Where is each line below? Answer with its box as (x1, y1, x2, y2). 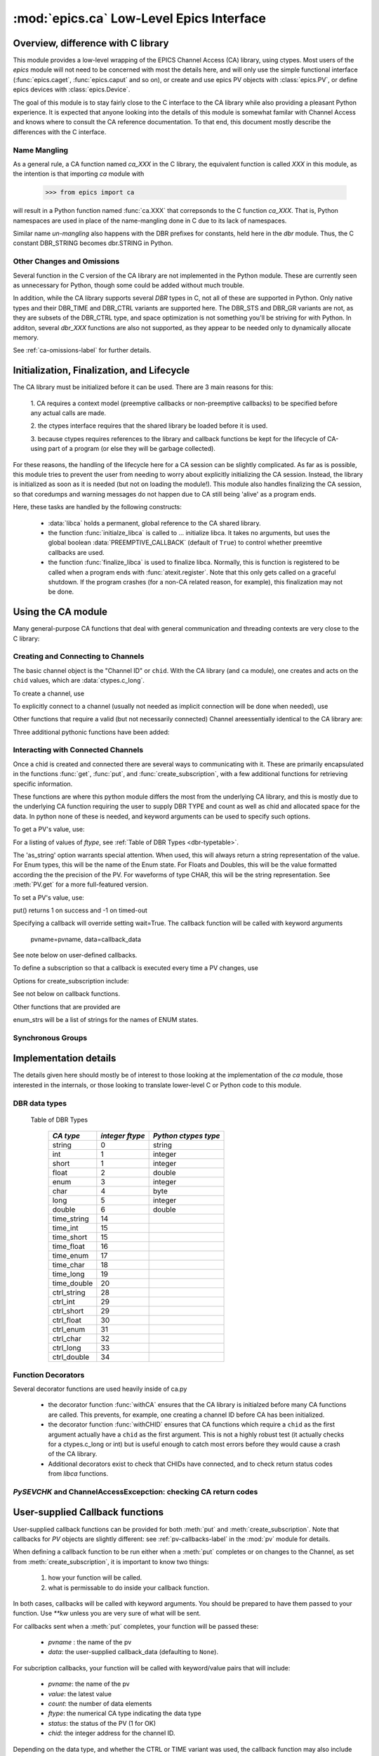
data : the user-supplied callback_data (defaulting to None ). (48, 1648, 219, 1656)
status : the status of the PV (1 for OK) (48, 1719, 157, 1727)
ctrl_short (52, 1306, 84, 1316)
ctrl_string (52, 1287, 86, 1297)
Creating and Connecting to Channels (13, 652, 145, 662)
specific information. (13, 780, 73, 788)
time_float (52, 1242, 86, 1252)
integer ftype (100, 1131, 145, 1141)
